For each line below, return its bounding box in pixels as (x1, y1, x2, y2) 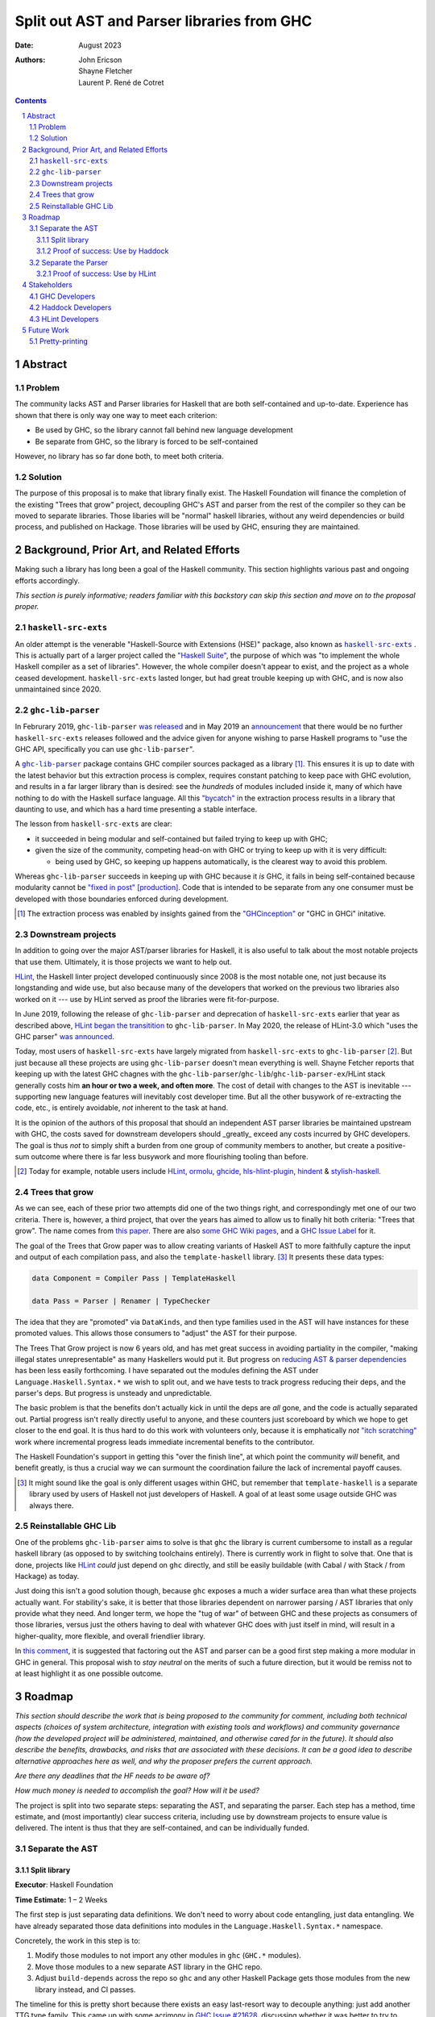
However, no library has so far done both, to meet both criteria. (14, 452, 225, 461)
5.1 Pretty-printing (29, 336, 89, 346)
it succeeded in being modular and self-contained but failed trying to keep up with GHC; (35, 833, 328, 843)
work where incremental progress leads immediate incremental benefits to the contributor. (14, 1437, 315, 1447)
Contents (14, 96, 48, 106)
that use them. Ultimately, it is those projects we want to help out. (14, 957, 233, 967)
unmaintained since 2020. (14, 684, 101, 694)
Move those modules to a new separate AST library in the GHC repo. (35, 1961, 263, 1972)
